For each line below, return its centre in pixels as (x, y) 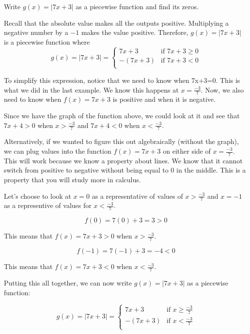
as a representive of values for (48, 205)
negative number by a (36, 32)
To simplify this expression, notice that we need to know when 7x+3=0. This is (122, 80)
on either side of (187, 151)
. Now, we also (222, 89)
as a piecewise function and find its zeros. (137, 6)
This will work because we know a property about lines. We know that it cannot (123, 160)
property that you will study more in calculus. (72, 180)
